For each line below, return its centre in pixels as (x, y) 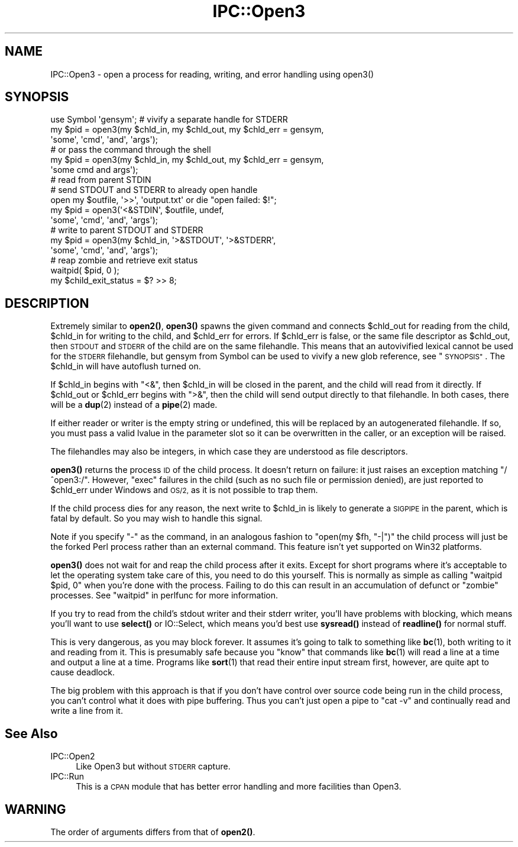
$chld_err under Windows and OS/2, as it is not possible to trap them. (184, 490)
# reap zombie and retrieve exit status (124, 260)
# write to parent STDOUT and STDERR (127, 230)
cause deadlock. (82, 672)
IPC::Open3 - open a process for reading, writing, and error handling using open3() (212, 74)
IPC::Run (67, 777)
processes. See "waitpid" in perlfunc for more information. (164, 595)
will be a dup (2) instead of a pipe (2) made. (134, 405)
